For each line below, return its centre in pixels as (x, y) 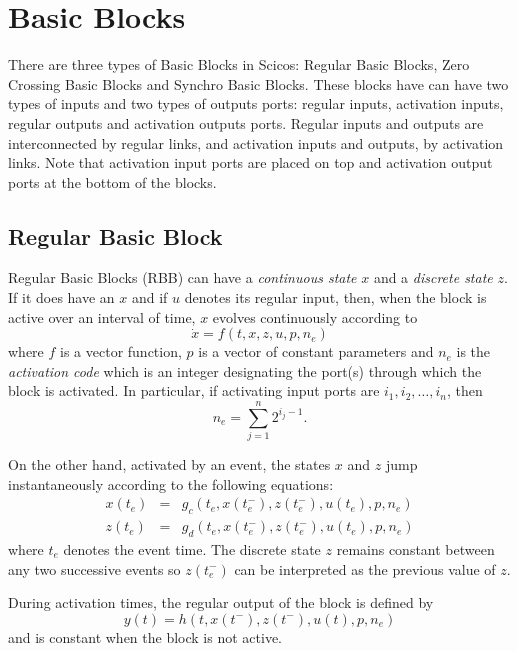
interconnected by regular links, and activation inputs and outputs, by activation (256, 142)
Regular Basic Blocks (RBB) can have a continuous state (182, 277)
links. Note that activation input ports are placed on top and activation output (250, 162)
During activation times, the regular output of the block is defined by (221, 602)
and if (149, 297)
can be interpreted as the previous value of (365, 568)
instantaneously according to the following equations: (171, 483)
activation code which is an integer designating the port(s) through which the (245, 370)
